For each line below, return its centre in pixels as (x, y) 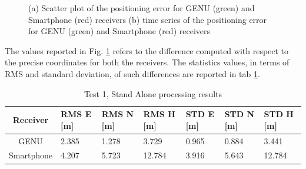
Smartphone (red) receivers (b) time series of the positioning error (148, 19)
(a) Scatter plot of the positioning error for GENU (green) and (142, 8)
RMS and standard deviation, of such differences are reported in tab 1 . (132, 73)
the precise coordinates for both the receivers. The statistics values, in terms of (147, 62)
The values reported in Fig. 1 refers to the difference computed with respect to (147, 50)
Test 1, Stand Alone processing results (153, 93)
